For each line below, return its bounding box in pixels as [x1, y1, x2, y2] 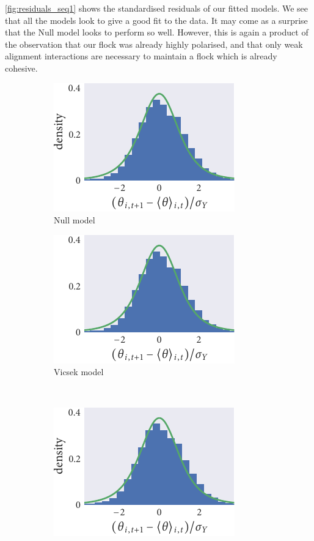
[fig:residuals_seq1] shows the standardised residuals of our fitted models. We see [5, 2, 309, 14]
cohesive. [5, 61, 38, 74]
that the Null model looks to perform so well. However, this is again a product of [5, 26, 309, 39]
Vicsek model [54, 365, 104, 378]
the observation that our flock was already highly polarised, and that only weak [5, 37, 303, 50]
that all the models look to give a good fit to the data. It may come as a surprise [5, 13, 308, 26]
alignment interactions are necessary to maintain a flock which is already [5, 50, 277, 62]
